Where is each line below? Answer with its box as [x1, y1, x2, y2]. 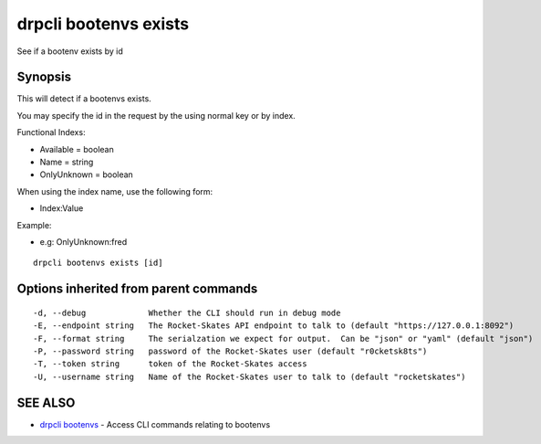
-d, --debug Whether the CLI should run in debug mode [33, 307, 341, 318]
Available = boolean [39, 143, 114, 154]
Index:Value [39, 203, 84, 214]
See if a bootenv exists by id [16, 46, 123, 57]
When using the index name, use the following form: [16, 185, 213, 196]
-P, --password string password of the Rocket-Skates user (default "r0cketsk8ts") [33, 345, 428, 356]
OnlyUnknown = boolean [39, 169, 134, 180]
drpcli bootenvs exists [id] [33, 258, 163, 269]
